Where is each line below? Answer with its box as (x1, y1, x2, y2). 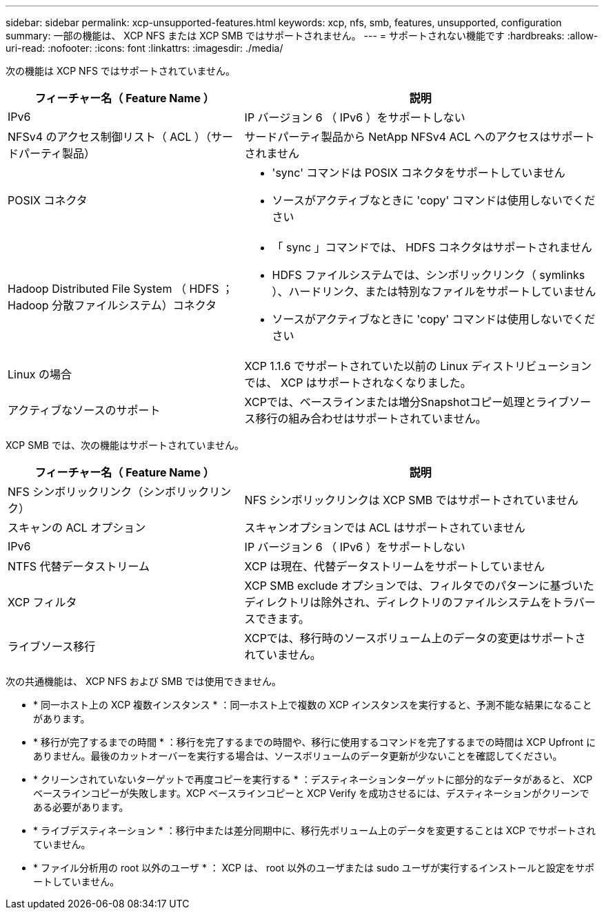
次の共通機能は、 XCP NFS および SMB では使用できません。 (6, 675, 282, 687)
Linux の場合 (8, 367, 72, 381)
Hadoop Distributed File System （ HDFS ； (8, 282, 234, 296)
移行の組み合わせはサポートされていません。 (255, 412, 487, 425)
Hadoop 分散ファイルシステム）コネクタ (8, 298, 217, 312)
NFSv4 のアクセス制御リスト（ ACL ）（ (8, 130, 212, 144)
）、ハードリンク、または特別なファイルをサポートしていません (272, 285, 596, 298)
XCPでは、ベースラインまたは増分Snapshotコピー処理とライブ (244, 395, 570, 409)
